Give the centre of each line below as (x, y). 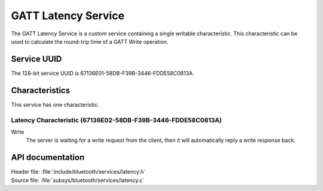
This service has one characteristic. (55, 104)
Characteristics (41, 90)
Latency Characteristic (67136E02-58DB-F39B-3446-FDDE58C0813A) (117, 120)
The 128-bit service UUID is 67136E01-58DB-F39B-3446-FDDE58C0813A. (103, 73)
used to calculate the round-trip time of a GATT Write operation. (90, 41)
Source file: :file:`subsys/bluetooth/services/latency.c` (78, 180)
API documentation (48, 158)
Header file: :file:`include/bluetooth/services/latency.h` (78, 172)
